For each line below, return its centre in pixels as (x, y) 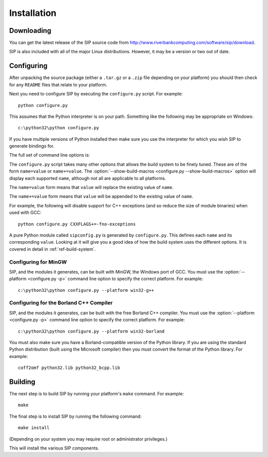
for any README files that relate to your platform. (58, 85)
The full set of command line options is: (50, 155)
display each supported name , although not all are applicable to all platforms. (88, 178)
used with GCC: (25, 213)
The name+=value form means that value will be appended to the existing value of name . (101, 196)
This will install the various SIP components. (54, 448)
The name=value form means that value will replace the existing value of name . (91, 187)
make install (34, 428)
